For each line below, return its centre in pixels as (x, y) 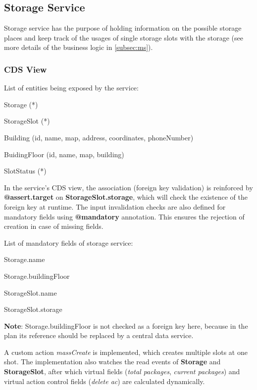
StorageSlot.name (30, 292)
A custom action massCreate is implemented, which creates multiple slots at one (126, 352)
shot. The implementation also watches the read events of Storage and (112, 362)
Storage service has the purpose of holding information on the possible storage (123, 28)
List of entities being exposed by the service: (71, 88)
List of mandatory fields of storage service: (69, 242)
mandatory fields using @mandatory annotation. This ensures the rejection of (124, 216)
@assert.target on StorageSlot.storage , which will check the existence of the (126, 197)
